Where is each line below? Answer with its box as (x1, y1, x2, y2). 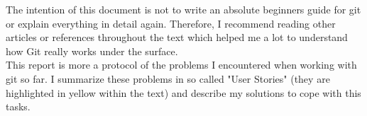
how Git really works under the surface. (6, 43, 178, 58)
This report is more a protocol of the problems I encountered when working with (6, 57, 357, 72)
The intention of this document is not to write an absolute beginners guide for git (6, 2, 361, 16)
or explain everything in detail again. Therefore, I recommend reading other (6, 16, 336, 30)
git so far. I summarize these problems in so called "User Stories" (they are (6, 71, 330, 86)
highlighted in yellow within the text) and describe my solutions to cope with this (6, 85, 361, 100)
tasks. (6, 99, 31, 114)
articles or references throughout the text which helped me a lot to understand (6, 30, 348, 45)
